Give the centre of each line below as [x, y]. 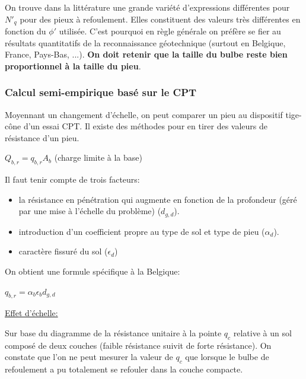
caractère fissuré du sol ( [63, 251]
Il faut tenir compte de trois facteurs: [72, 179]
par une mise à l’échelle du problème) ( [90, 211]
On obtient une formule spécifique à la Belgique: [93, 271]
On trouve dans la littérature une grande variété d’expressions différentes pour [147, 7]
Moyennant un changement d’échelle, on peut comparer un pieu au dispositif [144, 114]
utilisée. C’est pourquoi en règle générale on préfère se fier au [170, 31]
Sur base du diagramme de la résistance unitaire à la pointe [113, 333]
